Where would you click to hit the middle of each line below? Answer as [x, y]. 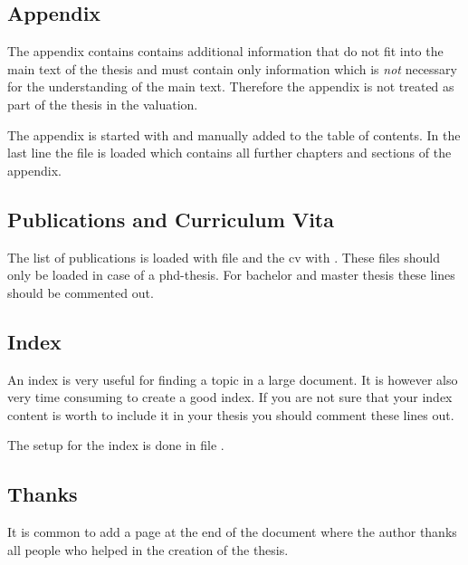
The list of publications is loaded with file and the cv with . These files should [224, 257]
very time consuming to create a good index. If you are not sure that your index [230, 397]
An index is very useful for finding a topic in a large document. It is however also [233, 379]
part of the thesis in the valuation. [103, 104]
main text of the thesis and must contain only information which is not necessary [232, 68]
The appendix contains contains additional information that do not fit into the [225, 51]
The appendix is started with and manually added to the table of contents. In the [234, 134]
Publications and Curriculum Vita [171, 219]
